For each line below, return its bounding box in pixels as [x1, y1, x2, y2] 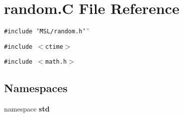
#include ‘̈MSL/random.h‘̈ [4, 28, 86, 35]
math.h [45, 58, 67, 66]
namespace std [4, 104, 50, 114]
